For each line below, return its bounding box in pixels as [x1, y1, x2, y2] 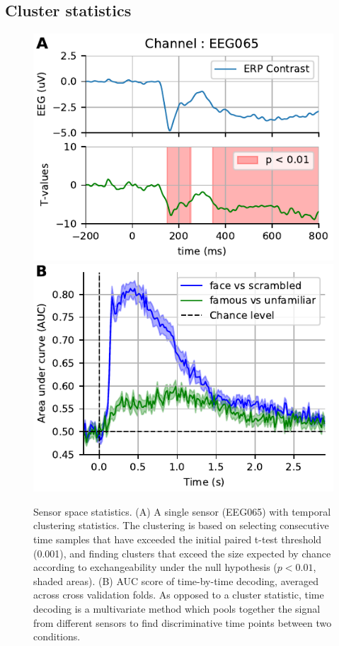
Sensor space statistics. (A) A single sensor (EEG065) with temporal [33, 504, 331, 518]
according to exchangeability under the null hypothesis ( [33, 560, 277, 574]
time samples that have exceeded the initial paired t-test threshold [33, 531, 322, 546]
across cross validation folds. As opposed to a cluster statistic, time [33, 587, 324, 602]
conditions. [33, 629, 81, 644]
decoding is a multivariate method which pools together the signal [33, 601, 321, 616]
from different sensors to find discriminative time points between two [33, 615, 332, 630]
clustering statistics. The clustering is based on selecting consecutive [33, 518, 329, 533]
